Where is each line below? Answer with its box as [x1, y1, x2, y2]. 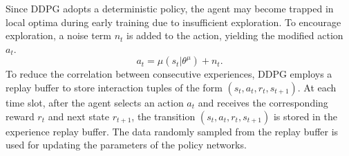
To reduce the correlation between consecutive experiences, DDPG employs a [6, 67, 332, 81]
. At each [297, 80, 337, 94]
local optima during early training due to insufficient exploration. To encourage [6, 14, 341, 29]
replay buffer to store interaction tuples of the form [6, 80, 223, 94]
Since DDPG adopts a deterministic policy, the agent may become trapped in [6, 1, 334, 15]
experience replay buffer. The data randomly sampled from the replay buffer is [6, 124, 339, 138]
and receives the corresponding [198, 95, 328, 109]
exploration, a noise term [6, 28, 111, 43]
